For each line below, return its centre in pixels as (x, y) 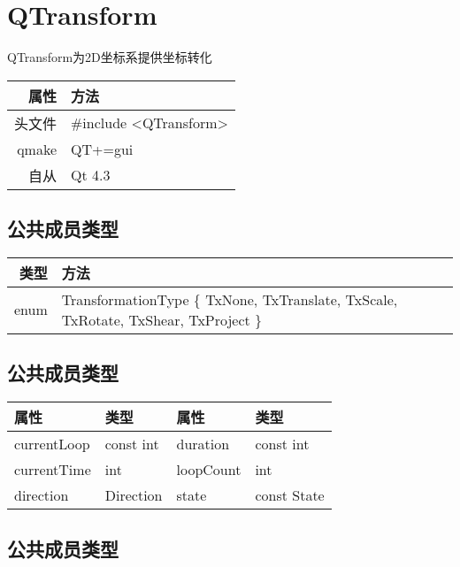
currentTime (53, 470)
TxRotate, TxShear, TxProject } (162, 319)
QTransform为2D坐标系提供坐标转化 (110, 57)
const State (290, 495)
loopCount (209, 470)
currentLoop (52, 444)
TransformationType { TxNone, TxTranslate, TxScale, (230, 299)
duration (203, 444)
